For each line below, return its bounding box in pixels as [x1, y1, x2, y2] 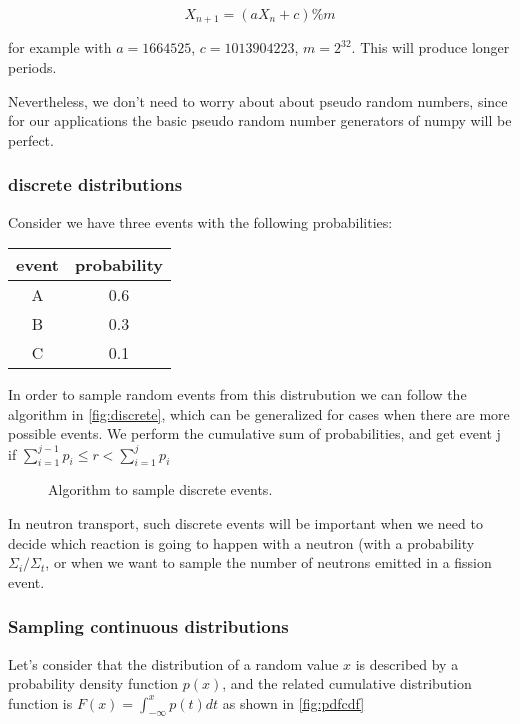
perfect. [8, 129, 54, 150]
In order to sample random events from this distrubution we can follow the [8, 384, 467, 405]
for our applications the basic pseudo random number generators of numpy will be [8, 110, 512, 131]
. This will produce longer [351, 37, 510, 58]
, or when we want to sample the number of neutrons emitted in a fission [45, 552, 492, 573]
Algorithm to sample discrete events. [48, 479, 273, 500]
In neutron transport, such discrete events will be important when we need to [8, 512, 483, 533]
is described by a [355, 653, 459, 674]
